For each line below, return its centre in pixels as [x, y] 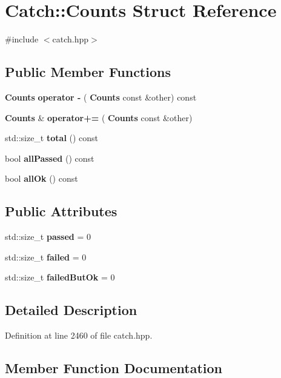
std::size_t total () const [52, 138]
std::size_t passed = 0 [48, 237]
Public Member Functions [88, 72]
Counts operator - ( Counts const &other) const [101, 97]
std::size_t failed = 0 [46, 257]
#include [22, 39]
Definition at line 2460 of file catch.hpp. [79, 335]
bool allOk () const [41, 178]
